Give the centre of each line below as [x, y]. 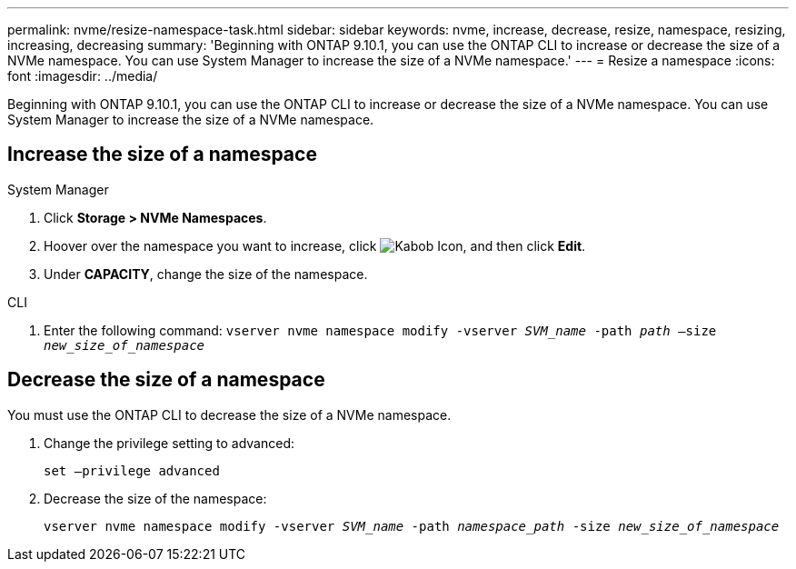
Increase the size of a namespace [162, 155]
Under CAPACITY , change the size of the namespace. [206, 274]
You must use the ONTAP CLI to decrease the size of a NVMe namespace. [229, 414]
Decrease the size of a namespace [166, 380]
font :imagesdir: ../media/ [83, 76]
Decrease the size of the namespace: [155, 498]
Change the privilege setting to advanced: [169, 443]
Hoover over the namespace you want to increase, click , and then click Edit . [315, 245]
